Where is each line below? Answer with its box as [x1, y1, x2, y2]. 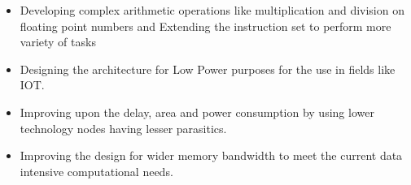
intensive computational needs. [20, 162, 173, 179]
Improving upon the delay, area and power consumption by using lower [20, 103, 374, 120]
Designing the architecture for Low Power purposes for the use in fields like [20, 60, 396, 77]
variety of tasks [20, 33, 96, 50]
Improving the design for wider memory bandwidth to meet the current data [20, 147, 403, 164]
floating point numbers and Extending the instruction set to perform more [20, 17, 391, 34]
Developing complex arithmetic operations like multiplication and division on [20, 2, 404, 18]
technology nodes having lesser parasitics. [20, 119, 227, 136]
